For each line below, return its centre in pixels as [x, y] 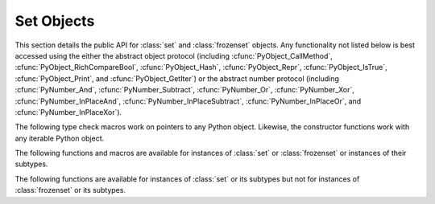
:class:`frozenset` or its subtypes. [70, 190]
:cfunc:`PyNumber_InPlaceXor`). [68, 112]
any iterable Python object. [60, 138]
